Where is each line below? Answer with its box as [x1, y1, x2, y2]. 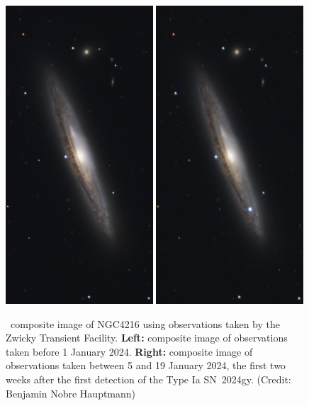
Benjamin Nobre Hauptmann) [6, 385, 136, 400]
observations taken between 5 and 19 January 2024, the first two [6, 358, 286, 373]
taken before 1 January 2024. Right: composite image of [6, 344, 253, 359]
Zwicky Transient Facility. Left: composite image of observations [6, 330, 288, 345]
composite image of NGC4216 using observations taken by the [10, 316, 280, 331]
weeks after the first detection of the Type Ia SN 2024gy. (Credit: [6, 372, 291, 387]
